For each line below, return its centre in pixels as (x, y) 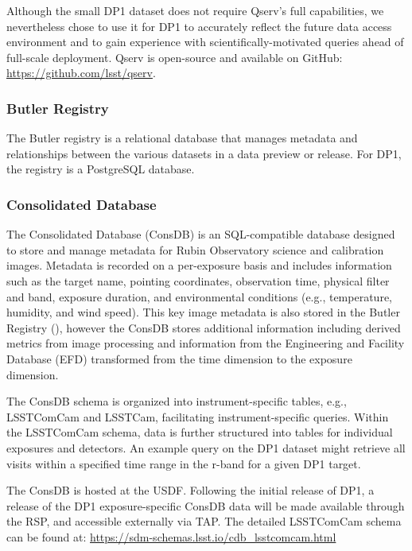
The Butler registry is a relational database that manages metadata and (182, 138)
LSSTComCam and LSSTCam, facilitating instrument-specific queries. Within (198, 416)
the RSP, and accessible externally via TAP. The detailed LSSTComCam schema (204, 521)
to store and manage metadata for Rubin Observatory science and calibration (195, 249)
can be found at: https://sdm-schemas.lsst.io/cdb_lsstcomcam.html (171, 536)
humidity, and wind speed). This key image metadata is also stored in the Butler (203, 312)
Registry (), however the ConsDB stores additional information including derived (204, 327)
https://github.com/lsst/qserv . (81, 73)
